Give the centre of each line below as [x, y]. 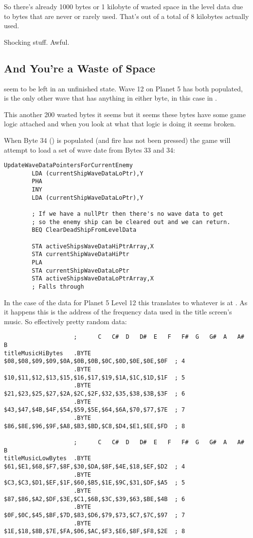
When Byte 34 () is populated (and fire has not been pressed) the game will [117, 140]
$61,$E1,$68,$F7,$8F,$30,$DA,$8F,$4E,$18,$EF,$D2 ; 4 [95, 466]
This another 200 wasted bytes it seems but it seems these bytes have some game [125, 114]
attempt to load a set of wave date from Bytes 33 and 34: [90, 149]
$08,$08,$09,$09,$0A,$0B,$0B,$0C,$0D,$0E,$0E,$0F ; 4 [95, 361]
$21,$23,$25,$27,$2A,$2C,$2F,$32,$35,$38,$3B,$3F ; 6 [95, 394]
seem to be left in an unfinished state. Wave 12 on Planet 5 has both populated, [123, 88]
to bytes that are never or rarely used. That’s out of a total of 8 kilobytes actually [126, 16]
